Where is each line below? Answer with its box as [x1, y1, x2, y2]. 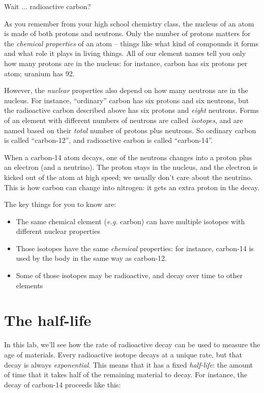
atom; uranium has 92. [4, 68, 75, 78]
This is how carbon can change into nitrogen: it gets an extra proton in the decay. [4, 182, 260, 192]
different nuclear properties [16, 226, 100, 236]
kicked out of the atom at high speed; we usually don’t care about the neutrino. [4, 171, 253, 182]
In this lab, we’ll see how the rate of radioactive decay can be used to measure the [4, 339, 260, 350]
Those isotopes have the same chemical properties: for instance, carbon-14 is [16, 243, 254, 253]
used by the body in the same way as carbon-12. [16, 253, 167, 263]
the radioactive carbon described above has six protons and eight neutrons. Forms [4, 105, 259, 115]
